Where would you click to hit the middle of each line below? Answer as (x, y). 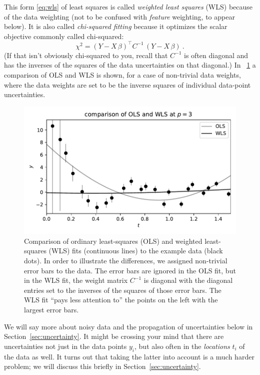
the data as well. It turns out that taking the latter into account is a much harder (129, 356)
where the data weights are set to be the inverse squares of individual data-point (127, 84)
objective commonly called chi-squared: (64, 36)
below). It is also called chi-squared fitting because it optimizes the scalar (116, 26)
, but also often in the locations (182, 346)
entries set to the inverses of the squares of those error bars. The (123, 290)
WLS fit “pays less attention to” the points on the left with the (121, 300)
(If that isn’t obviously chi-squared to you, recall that (86, 55)
